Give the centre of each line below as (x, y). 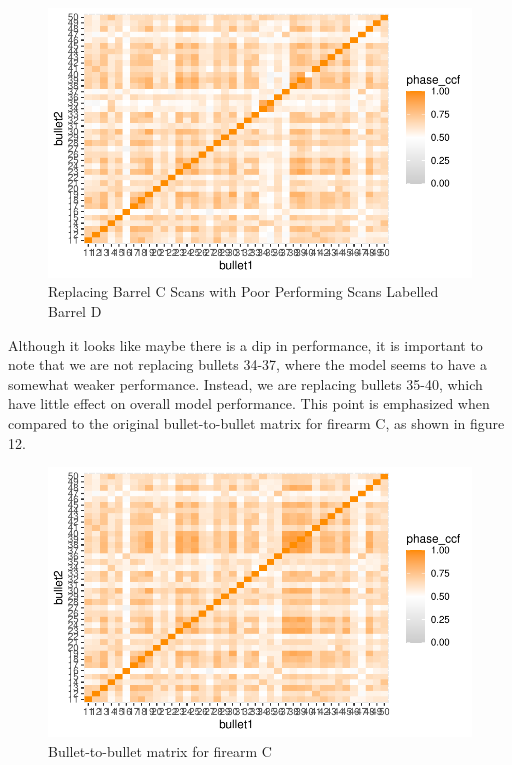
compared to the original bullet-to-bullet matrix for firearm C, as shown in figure (256, 422)
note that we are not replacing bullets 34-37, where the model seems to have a (247, 364)
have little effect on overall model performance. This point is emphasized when (249, 403)
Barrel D (75, 311)
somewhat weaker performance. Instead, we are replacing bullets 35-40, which (245, 383)
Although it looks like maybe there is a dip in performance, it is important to (245, 344)
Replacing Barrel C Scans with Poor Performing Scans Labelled (243, 291)
